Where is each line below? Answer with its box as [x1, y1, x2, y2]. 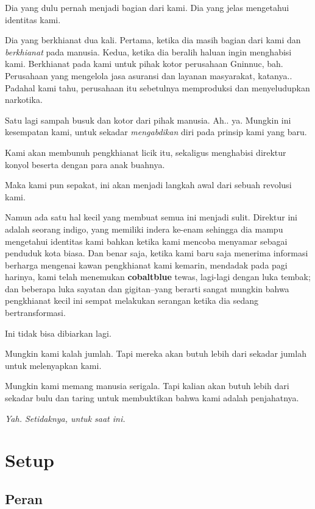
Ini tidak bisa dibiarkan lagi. [5, 326, 111, 339]
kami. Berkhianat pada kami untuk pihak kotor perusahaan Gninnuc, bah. [5, 57, 283, 70]
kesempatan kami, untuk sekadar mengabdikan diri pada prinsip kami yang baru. [5, 125, 307, 138]
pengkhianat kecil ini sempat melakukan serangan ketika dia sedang [5, 294, 259, 307]
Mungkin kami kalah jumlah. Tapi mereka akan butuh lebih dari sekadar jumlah [5, 347, 306, 360]
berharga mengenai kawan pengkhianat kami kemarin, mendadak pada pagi [5, 258, 288, 271]
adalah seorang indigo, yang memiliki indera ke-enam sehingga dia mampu [5, 222, 283, 235]
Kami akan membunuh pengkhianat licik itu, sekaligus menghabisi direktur [5, 146, 286, 158]
